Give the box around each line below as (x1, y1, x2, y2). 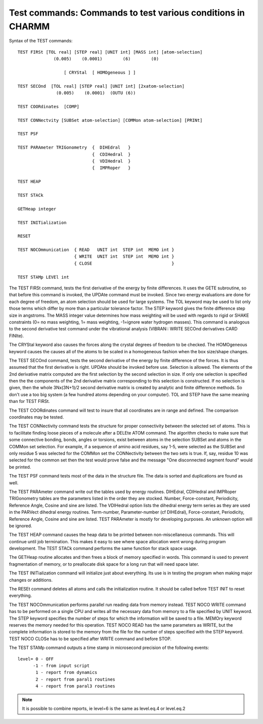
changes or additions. (9, 577, 53, 583)
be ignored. (9, 523, 33, 529)
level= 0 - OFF (18, 656, 54, 662)
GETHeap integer (18, 206, 56, 211)
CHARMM (9, 21, 50, 32)
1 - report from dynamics (36, 670, 97, 675)
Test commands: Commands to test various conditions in (9, 7, 245, 18)
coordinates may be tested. (9, 414, 64, 420)
